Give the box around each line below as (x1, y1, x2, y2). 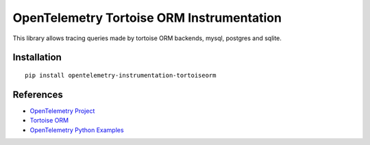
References (12, 88, 63, 100)
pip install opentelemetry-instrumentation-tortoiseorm (25, 71, 217, 79)
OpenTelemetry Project (29, 106, 95, 115)
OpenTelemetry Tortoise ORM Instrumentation (12, 10, 282, 25)
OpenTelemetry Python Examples (29, 126, 124, 134)
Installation (12, 52, 62, 63)
